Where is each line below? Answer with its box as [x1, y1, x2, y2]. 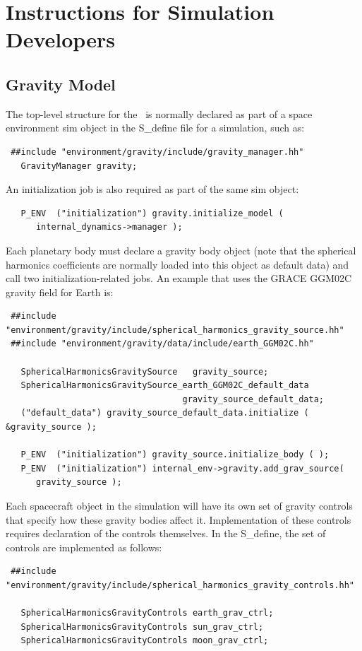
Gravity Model [6, 73, 116, 95]
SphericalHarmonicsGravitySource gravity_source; [20, 366, 269, 377]
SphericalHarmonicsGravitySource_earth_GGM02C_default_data [20, 380, 309, 391]
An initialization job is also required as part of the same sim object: [6, 182, 299, 197]
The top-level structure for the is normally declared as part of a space [6, 106, 313, 121]
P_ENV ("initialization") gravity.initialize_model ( [20, 208, 284, 218]
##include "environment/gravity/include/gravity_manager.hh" [11, 146, 304, 157]
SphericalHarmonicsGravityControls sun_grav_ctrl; [20, 621, 264, 632]
